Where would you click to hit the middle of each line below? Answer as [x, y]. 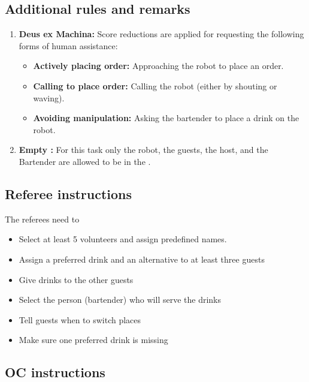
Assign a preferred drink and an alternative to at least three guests [142, 259]
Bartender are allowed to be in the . [85, 161]
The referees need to [42, 219]
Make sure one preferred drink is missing [93, 340]
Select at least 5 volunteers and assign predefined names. [123, 239]
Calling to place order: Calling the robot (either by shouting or [155, 85]
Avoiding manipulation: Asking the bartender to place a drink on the [166, 118]
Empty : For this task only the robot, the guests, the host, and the [143, 150]
